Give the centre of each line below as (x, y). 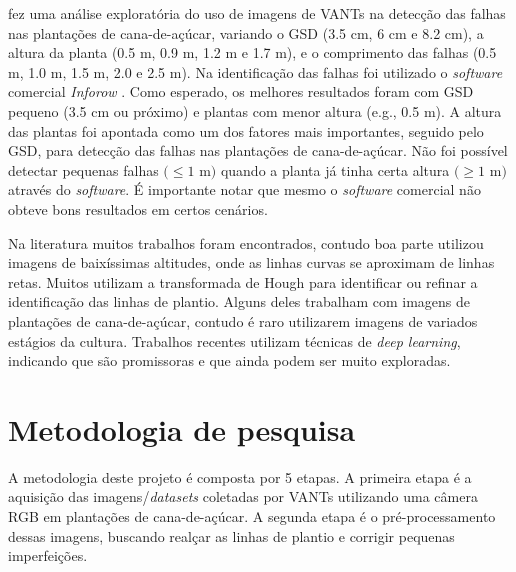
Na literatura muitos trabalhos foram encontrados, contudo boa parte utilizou (246, 242)
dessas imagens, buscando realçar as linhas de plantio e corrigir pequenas (231, 535)
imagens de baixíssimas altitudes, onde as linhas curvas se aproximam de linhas (251, 262)
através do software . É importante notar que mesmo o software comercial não (244, 189)
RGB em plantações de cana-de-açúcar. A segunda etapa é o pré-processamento (252, 516)
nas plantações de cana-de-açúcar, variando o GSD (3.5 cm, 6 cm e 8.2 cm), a (246, 32)
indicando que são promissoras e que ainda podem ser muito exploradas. (229, 360)
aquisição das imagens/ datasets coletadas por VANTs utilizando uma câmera (243, 496)
